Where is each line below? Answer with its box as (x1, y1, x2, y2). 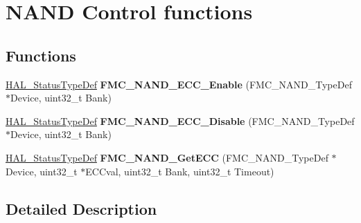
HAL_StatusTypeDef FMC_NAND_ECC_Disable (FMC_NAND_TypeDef (6, 113, 355, 128)
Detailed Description (6, 197, 157, 219)
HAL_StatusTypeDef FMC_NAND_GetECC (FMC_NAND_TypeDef (6, 150, 328, 164)
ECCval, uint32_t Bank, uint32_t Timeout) (85, 164, 274, 178)
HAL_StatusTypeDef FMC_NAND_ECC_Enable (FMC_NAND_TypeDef (6, 77, 352, 91)
